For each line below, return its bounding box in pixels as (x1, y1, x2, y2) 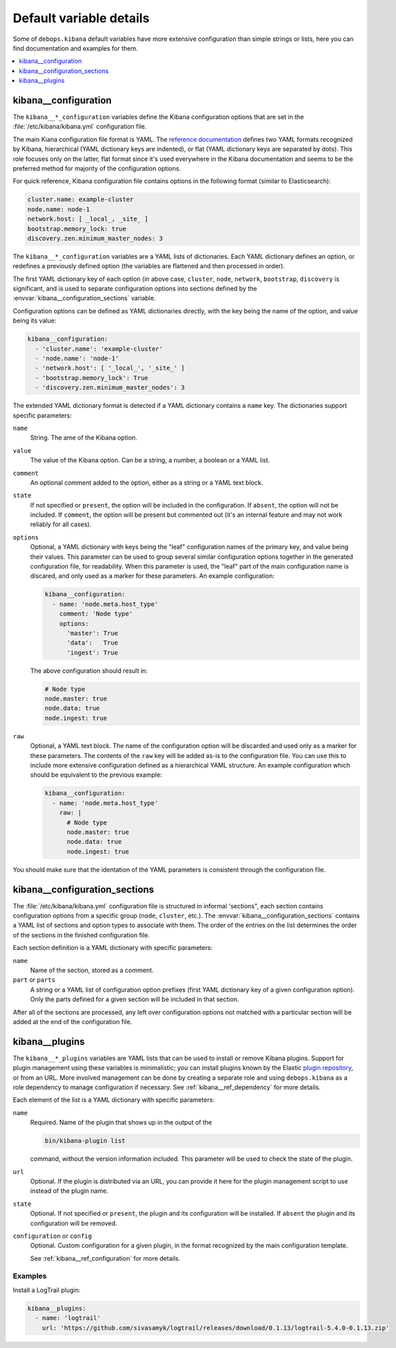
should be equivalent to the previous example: (30, 770, 162, 779)
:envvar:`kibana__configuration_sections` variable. (12, 294, 156, 302)
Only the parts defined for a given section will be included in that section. (30, 995, 239, 1003)
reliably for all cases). (30, 520, 92, 528)
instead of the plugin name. (30, 1186, 109, 1195)
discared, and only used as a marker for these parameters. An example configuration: (30, 572, 275, 580)
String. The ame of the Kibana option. (30, 433, 138, 442)
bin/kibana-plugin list (44, 1137, 126, 1145)
